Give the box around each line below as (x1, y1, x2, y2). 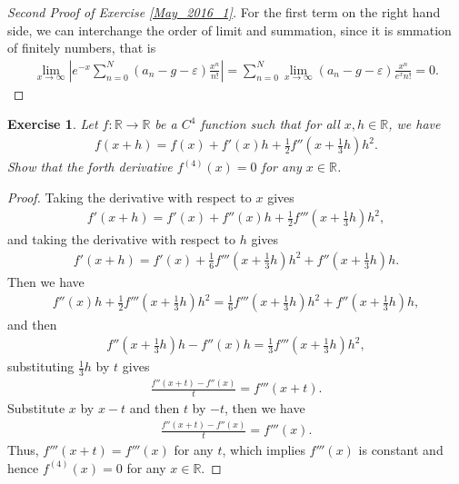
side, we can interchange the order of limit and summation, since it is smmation (7, 20, 452, 39)
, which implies (222, 440, 305, 459)
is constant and (358, 440, 444, 459)
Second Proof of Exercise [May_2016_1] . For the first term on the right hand (7, 3, 441, 21)
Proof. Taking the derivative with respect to (7, 187, 252, 206)
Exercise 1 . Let (7, 114, 98, 133)
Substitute (7, 399, 65, 418)
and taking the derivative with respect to (7, 230, 235, 249)
